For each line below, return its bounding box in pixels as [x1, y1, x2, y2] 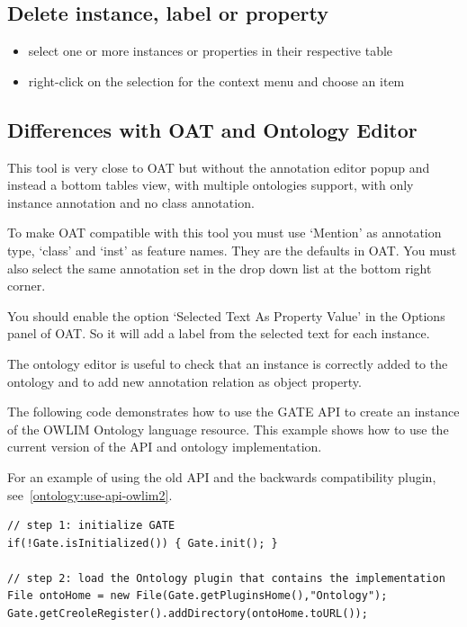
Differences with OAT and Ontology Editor [7, 115, 418, 143]
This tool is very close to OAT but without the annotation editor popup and [7, 157, 430, 176]
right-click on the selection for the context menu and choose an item [28, 71, 405, 90]
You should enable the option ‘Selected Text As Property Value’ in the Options [7, 306, 445, 325]
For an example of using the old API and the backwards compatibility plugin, [7, 467, 436, 486]
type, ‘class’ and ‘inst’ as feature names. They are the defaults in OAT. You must [7, 240, 457, 259]
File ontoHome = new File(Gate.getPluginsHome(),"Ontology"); [7, 589, 388, 603]
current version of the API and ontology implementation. [7, 437, 322, 456]
